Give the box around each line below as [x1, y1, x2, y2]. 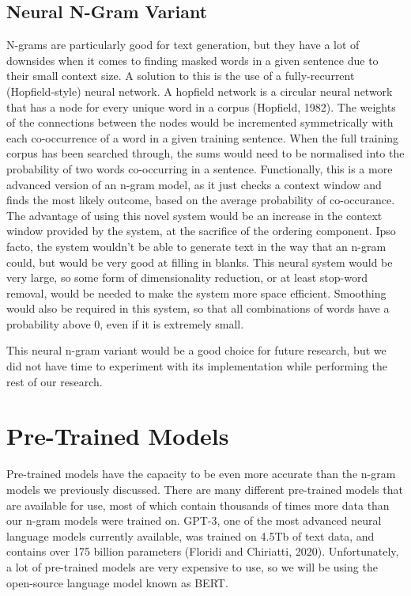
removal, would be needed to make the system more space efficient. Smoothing [6, 284, 386, 301]
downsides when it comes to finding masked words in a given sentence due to [6, 51, 379, 68]
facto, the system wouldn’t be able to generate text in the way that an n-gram [6, 237, 386, 254]
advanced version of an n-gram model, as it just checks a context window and [6, 176, 382, 192]
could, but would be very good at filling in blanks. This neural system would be [6, 253, 393, 270]
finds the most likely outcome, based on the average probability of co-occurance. [6, 192, 395, 208]
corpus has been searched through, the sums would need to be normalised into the [6, 145, 405, 161]
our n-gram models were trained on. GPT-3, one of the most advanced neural [6, 512, 382, 529]
